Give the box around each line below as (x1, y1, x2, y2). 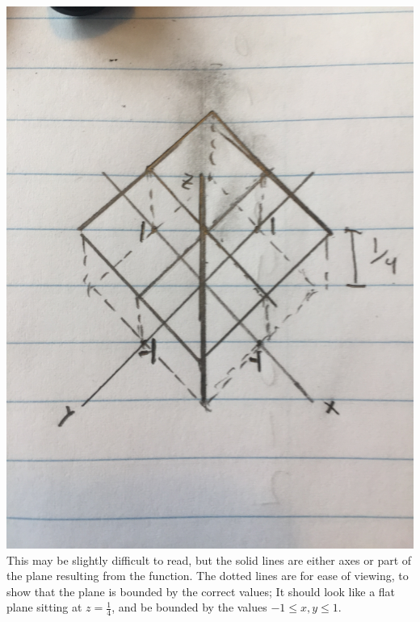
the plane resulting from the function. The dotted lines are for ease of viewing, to (6, 567, 409, 584)
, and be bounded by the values (111, 599, 267, 616)
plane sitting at (6, 599, 82, 616)
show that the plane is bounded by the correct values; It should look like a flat (6, 582, 396, 599)
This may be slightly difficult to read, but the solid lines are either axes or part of (6, 551, 412, 568)
